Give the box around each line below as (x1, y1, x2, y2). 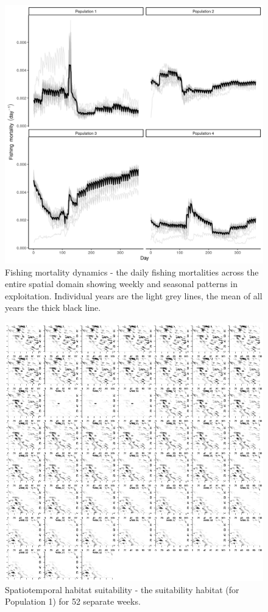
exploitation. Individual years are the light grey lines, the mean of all (5, 289, 263, 302)
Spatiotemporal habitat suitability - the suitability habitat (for (5, 583, 239, 596)
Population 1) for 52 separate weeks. (5, 595, 141, 608)
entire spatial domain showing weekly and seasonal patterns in (5, 277, 238, 290)
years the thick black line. (5, 301, 101, 314)
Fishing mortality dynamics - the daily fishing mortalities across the (5, 265, 259, 278)
